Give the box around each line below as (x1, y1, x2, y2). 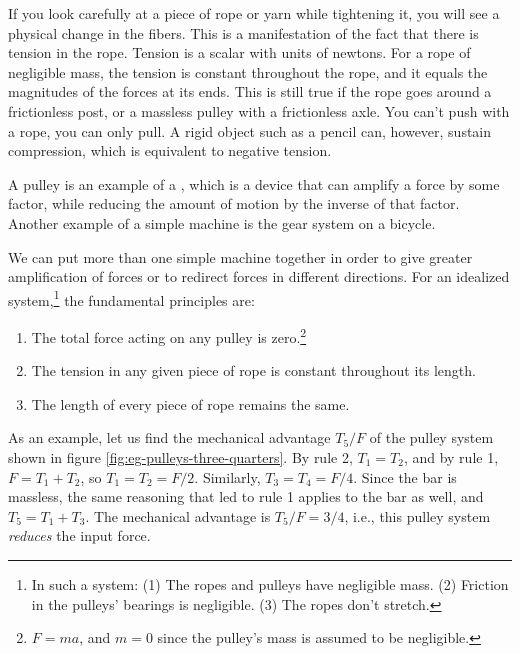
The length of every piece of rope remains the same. (31, 393, 350, 414)
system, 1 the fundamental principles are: (8, 286, 255, 310)
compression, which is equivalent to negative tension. (8, 140, 332, 161)
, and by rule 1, (403, 447, 499, 467)
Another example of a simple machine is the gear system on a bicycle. (8, 212, 436, 233)
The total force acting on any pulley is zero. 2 (31, 323, 307, 347)
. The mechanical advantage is (85, 505, 271, 526)
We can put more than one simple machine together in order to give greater (8, 246, 473, 267)
